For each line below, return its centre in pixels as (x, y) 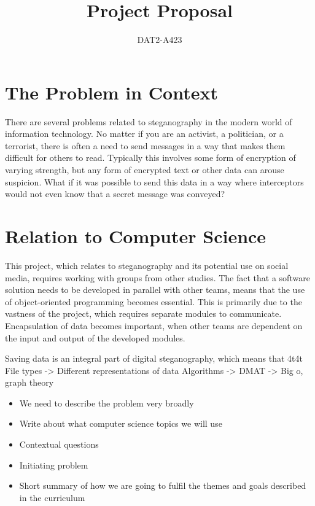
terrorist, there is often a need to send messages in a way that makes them (145, 145)
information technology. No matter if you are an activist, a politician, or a (144, 134)
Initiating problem (54, 465)
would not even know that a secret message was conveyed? (115, 194)
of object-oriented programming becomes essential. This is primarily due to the (154, 301)
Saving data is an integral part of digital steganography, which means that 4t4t (154, 358)
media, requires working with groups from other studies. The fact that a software (157, 277)
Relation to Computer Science (136, 236)
